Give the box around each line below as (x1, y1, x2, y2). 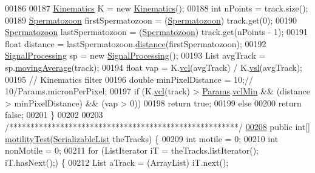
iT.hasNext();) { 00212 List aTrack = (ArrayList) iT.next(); (5, 155, 229, 168)
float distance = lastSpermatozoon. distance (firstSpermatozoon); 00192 (5, 37, 266, 50)
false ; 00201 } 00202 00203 (5, 108, 103, 121)
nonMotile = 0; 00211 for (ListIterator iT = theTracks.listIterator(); (5, 144, 259, 157)
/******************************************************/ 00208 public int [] (5, 120, 310, 132)
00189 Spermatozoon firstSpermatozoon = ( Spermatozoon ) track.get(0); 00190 (5, 13, 297, 26)
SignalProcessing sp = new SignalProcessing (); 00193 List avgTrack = (5, 49, 266, 62)
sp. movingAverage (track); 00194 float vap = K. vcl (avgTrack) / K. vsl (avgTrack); (5, 60, 302, 73)
